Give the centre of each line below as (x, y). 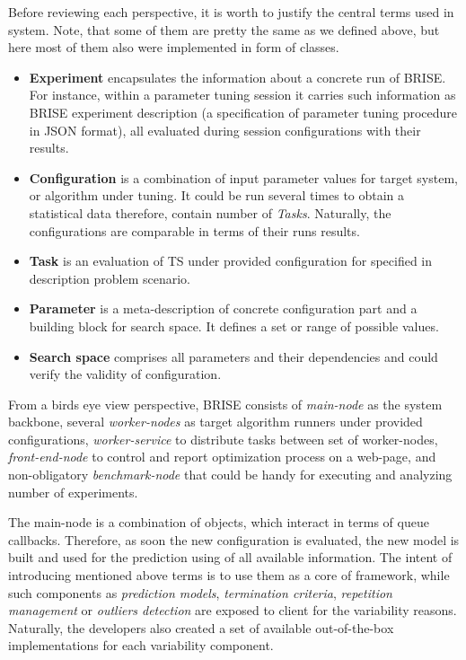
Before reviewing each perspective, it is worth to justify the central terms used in (231, 12)
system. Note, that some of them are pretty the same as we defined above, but (224, 29)
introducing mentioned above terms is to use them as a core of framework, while (229, 575)
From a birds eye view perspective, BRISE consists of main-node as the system (225, 404)
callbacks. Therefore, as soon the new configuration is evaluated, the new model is (234, 539)
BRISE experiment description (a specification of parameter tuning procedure (243, 112)
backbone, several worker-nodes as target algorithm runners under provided (215, 422)
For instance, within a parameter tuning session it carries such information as (242, 95)
